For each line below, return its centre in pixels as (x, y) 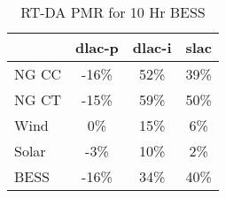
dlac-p (97, 47)
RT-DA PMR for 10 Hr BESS (113, 12)
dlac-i (152, 47)
